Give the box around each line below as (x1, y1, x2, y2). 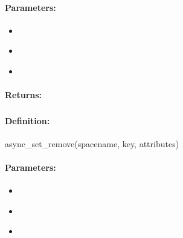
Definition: (5, 114, 50, 127)
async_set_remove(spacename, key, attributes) (5, 137, 179, 150)
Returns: (5, 88, 42, 101)
